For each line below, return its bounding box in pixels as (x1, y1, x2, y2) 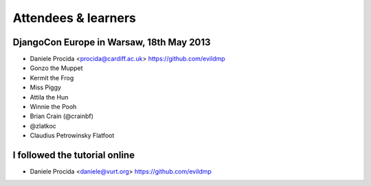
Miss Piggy (30, 83, 62, 92)
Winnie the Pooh (30, 103, 77, 111)
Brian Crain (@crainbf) (30, 112, 94, 120)
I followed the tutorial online (12, 150, 135, 161)
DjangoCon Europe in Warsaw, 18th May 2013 (12, 36, 211, 48)
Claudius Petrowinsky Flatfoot (30, 131, 115, 140)
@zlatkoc (30, 121, 56, 130)
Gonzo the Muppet (30, 64, 83, 72)
